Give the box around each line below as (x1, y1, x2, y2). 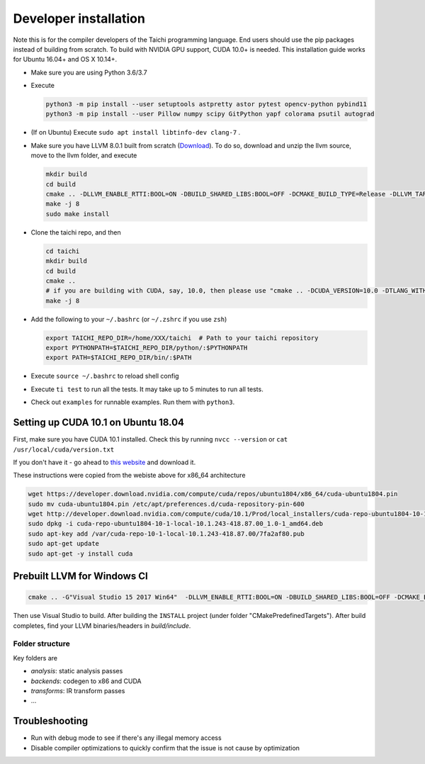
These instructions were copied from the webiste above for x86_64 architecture (13, 471, 246, 480)
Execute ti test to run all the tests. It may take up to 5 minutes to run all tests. (30, 385, 263, 393)
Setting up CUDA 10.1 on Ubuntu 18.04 (13, 417, 184, 429)
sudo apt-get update (28, 539, 99, 548)
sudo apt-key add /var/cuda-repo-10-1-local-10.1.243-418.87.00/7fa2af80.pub (28, 529, 305, 538)
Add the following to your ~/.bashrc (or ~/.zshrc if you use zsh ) (30, 315, 227, 323)
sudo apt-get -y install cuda (28, 549, 133, 558)
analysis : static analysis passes (30, 667, 123, 675)
